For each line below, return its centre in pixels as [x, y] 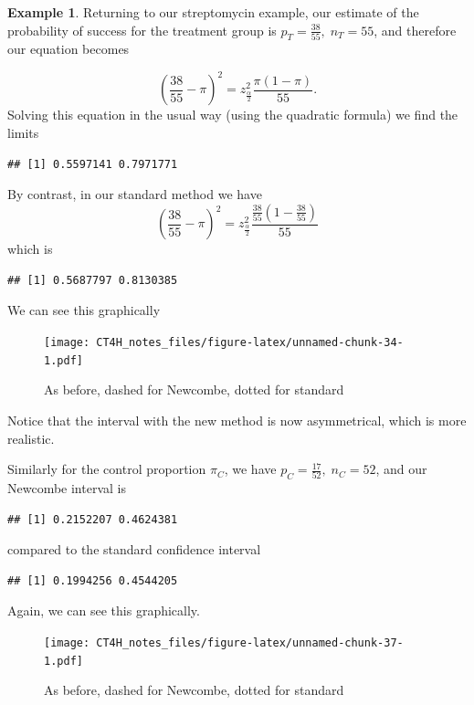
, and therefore [415, 30]
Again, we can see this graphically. [104, 610]
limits [23, 133]
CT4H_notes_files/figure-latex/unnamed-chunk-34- [250, 343]
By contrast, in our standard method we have [135, 194]
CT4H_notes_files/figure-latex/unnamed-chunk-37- [250, 642]
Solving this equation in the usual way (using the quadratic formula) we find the [233, 115]
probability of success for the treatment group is [142, 30]
